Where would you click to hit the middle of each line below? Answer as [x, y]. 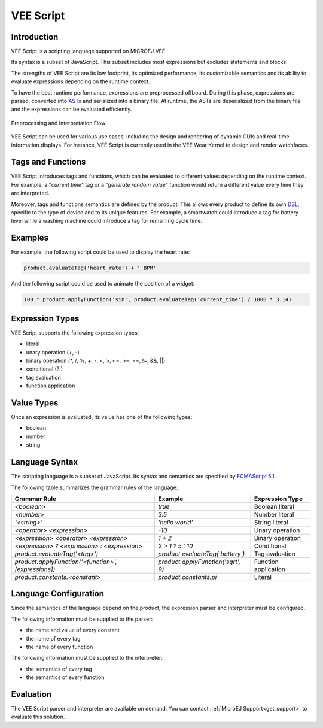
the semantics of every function [65, 677]
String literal [271, 522]
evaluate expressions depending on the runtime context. [80, 81]
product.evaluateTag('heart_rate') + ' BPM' [90, 268]
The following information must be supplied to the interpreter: [87, 658]
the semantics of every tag [59, 669]
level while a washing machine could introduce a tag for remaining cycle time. [107, 221]
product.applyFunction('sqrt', [199, 562]
